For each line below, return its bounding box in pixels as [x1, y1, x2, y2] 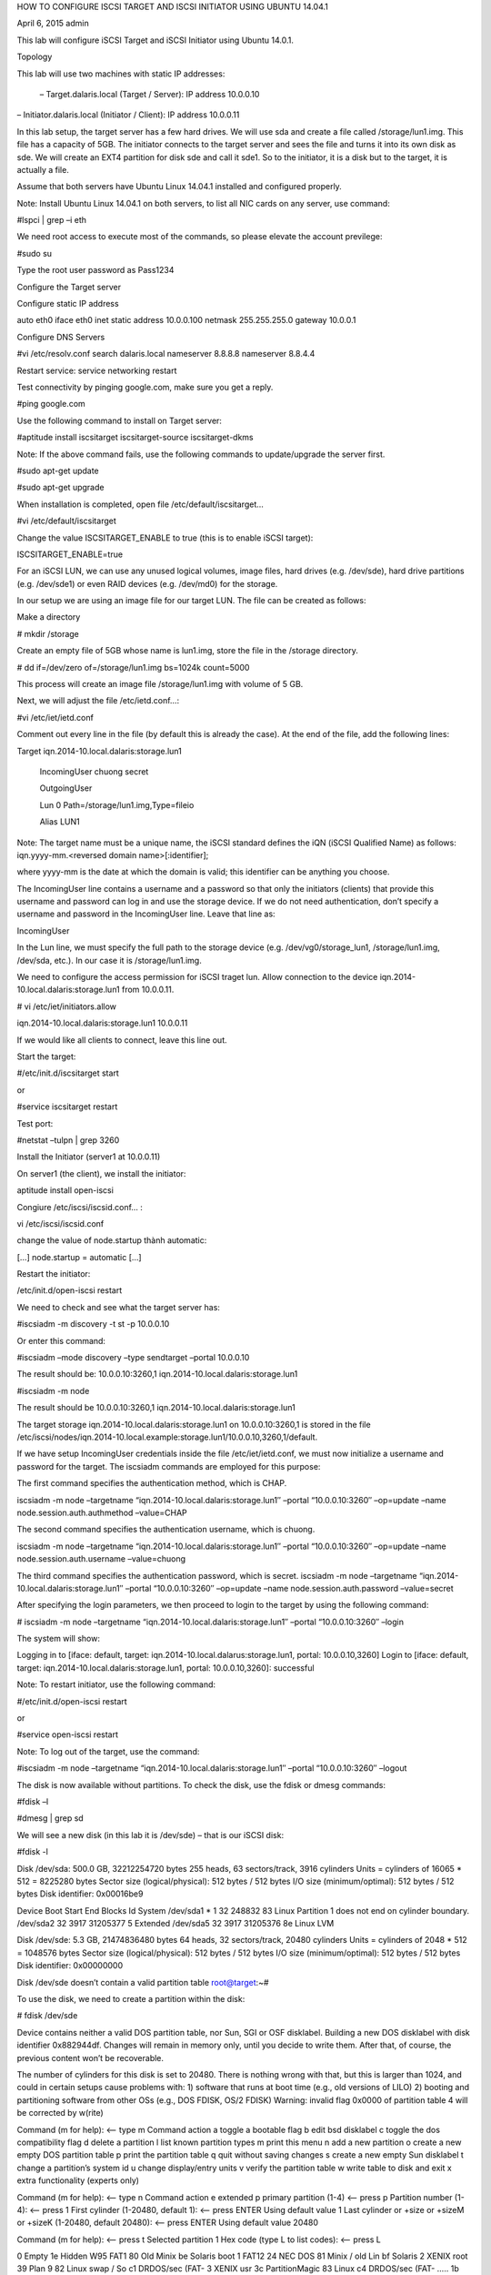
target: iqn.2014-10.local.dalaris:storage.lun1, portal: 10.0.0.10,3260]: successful [16, 1662, 315, 1673]
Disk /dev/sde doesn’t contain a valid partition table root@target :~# [16, 1977, 269, 1987]
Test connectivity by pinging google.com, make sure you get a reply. [16, 381, 274, 392]
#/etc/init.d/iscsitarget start [16, 1067, 120, 1078]
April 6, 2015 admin [16, 18, 90, 29]
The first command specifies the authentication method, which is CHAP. [16, 1478, 287, 1489]
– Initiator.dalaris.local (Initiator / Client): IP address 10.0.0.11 [16, 109, 240, 120]
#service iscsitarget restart [16, 1101, 118, 1112]
